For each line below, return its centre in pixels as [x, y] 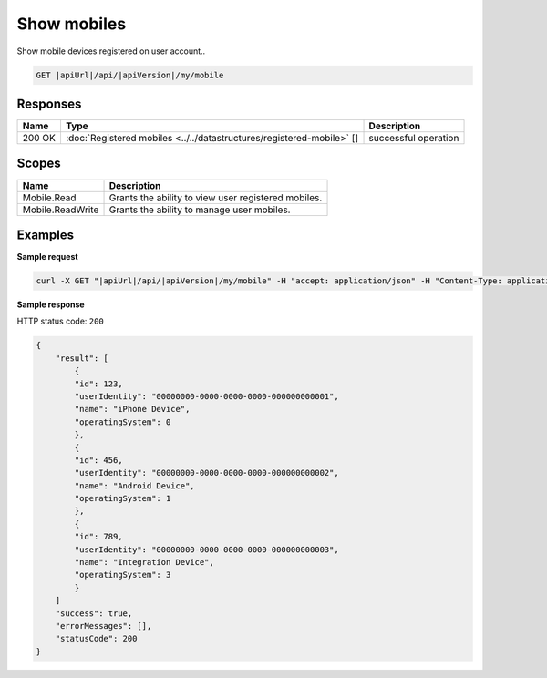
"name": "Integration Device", [144, 562]
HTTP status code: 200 [60, 321]
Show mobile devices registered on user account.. [111, 51]
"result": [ [82, 358]
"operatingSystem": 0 [123, 422]
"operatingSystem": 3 [123, 575]
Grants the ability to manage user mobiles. [200, 210]
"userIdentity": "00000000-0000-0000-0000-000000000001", [206, 396]
